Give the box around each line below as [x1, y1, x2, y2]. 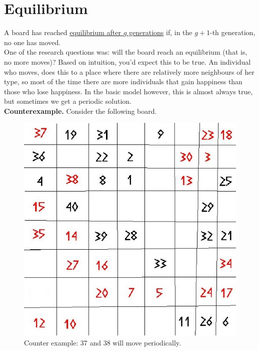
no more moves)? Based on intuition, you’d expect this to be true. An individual [4, 56, 251, 67]
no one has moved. [4, 37, 61, 47]
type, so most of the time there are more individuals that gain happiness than [4, 76, 242, 87]
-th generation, [210, 27, 255, 38]
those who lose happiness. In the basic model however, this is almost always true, [4, 86, 253, 96]
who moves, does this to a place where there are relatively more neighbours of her [4, 66, 254, 77]
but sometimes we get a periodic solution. [4, 96, 131, 106]
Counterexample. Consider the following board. [4, 105, 157, 116]
